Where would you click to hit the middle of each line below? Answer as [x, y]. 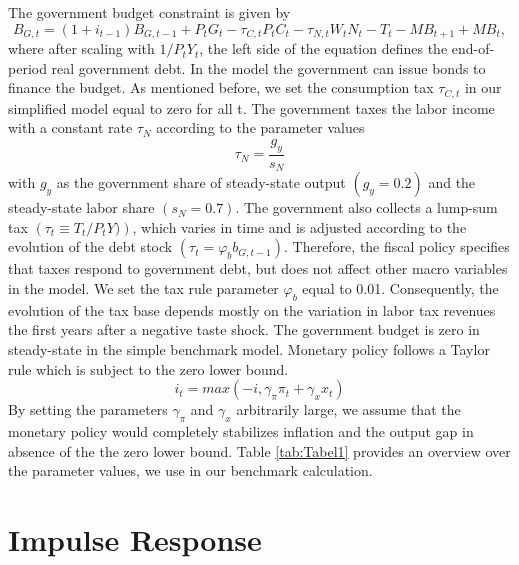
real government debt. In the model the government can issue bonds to [268, 67]
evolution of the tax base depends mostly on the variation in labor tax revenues [252, 309]
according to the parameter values [260, 127]
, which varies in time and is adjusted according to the [299, 226]
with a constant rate [70, 127]
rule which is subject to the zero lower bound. [148, 368]
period [27, 67]
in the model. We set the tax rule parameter [143, 287]
